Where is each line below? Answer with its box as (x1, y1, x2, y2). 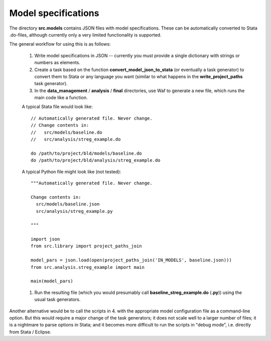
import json (31, 236, 60, 242)
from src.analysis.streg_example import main (31, 264, 145, 270)
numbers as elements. (34, 60, 80, 66)
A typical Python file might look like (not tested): (22, 168, 121, 175)
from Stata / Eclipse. (9, 328, 52, 335)
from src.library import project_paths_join (31, 243, 143, 249)
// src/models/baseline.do (31, 129, 102, 135)
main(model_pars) (31, 278, 73, 284)
